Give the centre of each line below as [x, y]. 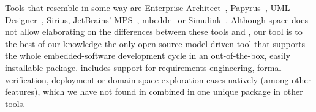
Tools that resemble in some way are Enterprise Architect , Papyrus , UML [148, 7]
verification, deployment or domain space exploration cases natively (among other [158, 79]
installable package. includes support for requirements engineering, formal [143, 67]
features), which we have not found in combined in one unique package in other [154, 91]
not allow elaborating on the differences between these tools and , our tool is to [154, 32]
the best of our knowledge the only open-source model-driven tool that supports [155, 43]
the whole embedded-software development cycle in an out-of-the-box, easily [148, 55]
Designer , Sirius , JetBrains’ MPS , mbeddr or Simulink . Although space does [156, 19]
